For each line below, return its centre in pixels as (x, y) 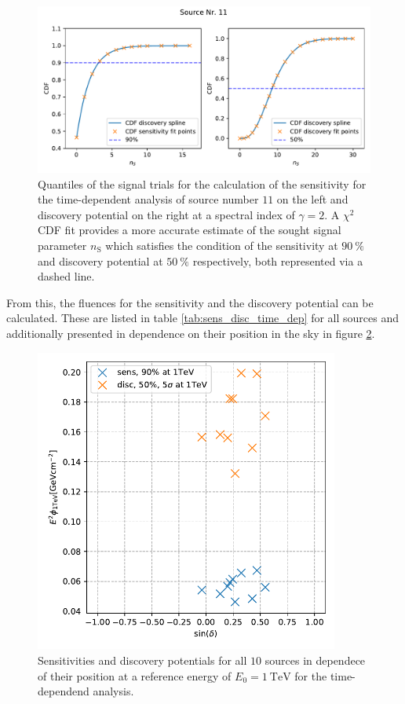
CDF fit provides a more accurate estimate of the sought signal (190, 230)
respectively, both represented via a (278, 260)
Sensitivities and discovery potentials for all (142, 660)
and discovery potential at (100, 260)
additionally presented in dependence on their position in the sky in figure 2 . (191, 333)
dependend (64, 691)
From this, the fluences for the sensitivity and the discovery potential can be (190, 302)
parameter (62, 245)
